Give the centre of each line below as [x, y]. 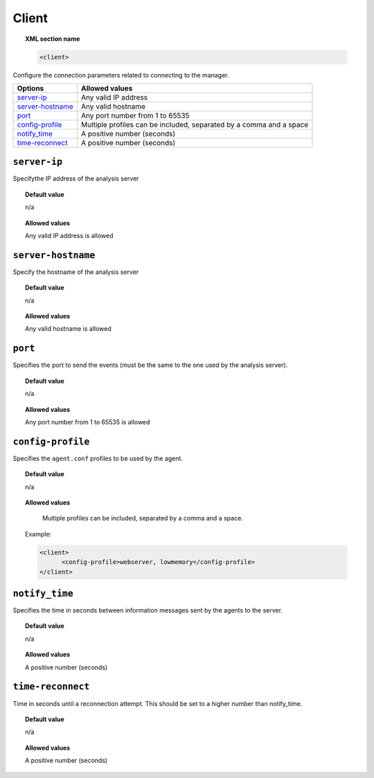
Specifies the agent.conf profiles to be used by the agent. [98, 458]
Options [30, 88]
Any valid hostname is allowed [69, 329]
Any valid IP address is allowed [69, 235]
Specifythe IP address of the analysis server [76, 179]
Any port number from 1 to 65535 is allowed [88, 422]
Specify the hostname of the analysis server [76, 272]
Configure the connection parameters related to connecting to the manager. [121, 75]
